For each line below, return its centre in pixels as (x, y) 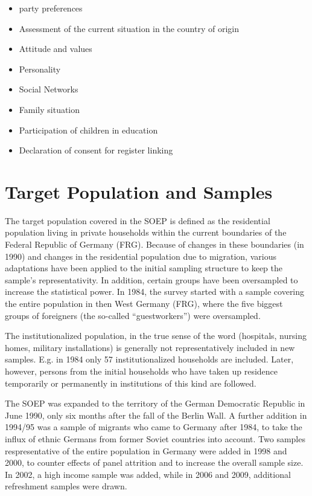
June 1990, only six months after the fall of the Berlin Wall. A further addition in (156, 415)
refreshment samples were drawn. (66, 486)
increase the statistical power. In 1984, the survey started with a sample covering (155, 291)
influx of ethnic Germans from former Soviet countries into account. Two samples (155, 438)
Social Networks (49, 89)
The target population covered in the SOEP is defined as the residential (138, 220)
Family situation (49, 109)
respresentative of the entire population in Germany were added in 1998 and (146, 450)
